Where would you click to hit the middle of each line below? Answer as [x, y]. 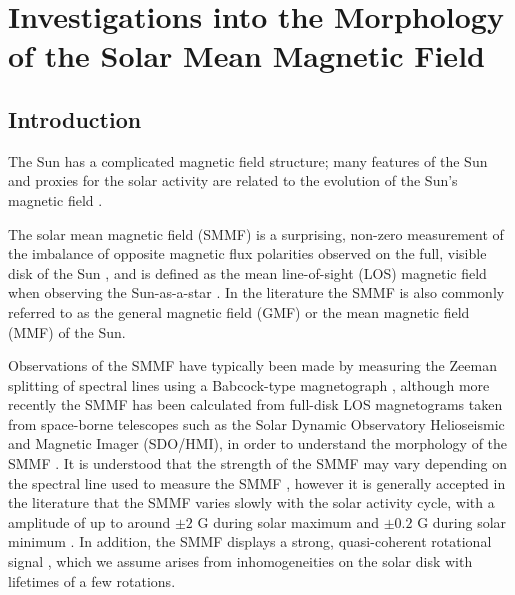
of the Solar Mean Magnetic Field [246, 55]
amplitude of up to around [89, 521]
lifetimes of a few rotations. [92, 580]
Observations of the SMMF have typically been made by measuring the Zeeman [252, 365]
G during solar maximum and [288, 521]
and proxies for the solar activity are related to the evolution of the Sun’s [233, 180]
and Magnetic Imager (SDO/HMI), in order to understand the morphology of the [258, 443]
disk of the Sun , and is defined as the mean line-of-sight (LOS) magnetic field [247, 272]
